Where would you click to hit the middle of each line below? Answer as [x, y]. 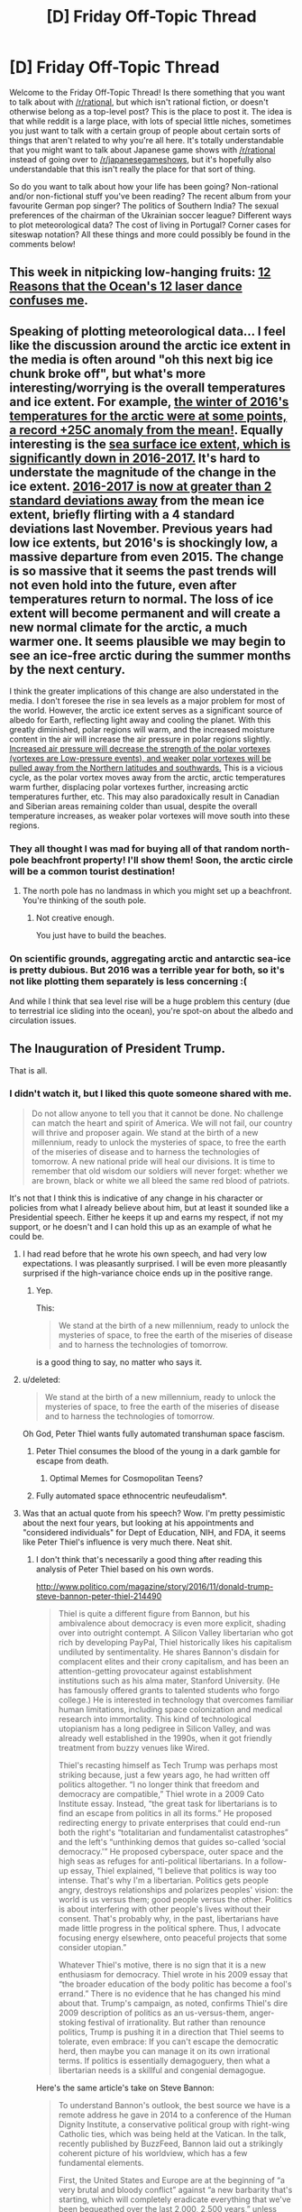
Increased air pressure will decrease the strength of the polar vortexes [140, 749]
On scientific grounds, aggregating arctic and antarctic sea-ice [150, 959]
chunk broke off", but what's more [107, 373]
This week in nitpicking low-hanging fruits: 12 [140, 272]
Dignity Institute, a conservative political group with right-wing [174, 2124]
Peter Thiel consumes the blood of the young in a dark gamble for [158, 1451]
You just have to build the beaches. [101, 935]
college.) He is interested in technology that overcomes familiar [176, 1700]
